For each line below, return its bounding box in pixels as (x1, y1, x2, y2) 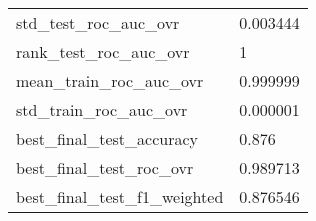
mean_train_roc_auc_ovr (16, 69, 204, 92)
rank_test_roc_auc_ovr (16, 40, 190, 63)
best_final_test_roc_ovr (16, 156, 194, 179)
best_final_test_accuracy (16, 127, 199, 150)
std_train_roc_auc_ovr (16, 98, 188, 121)
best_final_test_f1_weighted (16, 185, 224, 208)
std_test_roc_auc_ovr (16, 11, 180, 34)
